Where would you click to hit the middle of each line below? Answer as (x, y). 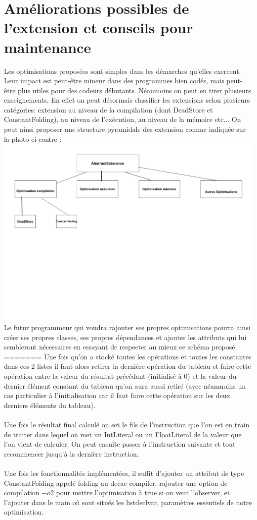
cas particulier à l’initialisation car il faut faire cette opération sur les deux (117, 395)
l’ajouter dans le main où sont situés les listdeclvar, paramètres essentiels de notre (128, 502)
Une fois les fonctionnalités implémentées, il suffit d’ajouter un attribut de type (124, 473)
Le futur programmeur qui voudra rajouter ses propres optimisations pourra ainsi (127, 327)
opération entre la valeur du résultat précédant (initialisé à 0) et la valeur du (120, 376)
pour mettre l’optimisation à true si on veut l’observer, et (143, 492)
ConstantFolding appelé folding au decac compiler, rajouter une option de (116, 483)
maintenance (48, 47)
